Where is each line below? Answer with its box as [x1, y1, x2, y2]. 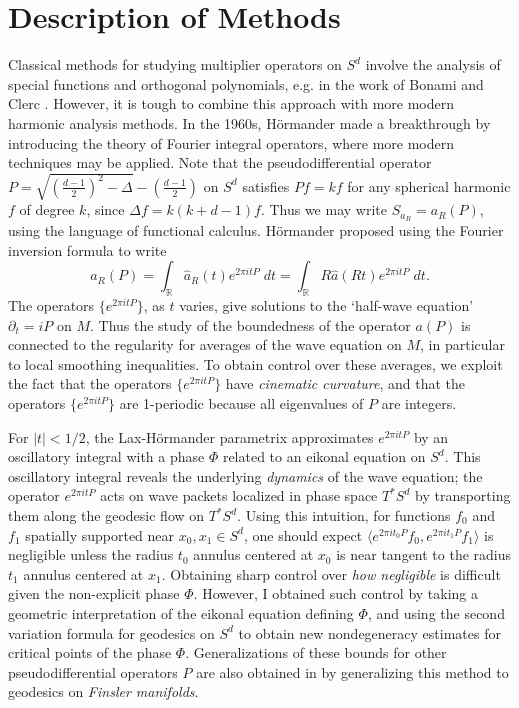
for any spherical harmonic [347, 175, 511, 196]
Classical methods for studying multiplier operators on [8, 54, 342, 75]
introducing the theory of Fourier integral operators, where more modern [8, 132, 454, 153]
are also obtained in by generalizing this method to [196, 661, 509, 682]
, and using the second [367, 602, 505, 623]
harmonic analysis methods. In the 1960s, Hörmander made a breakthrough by [8, 112, 491, 133]
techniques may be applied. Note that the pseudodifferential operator [8, 152, 432, 173]
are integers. [381, 393, 457, 414]
